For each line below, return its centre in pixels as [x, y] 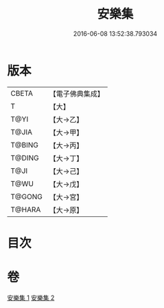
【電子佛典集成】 [77, 94]
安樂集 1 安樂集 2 [31, 298]
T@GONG [26, 196]
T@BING [25, 145]
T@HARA [26, 209]
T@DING [25, 158]
